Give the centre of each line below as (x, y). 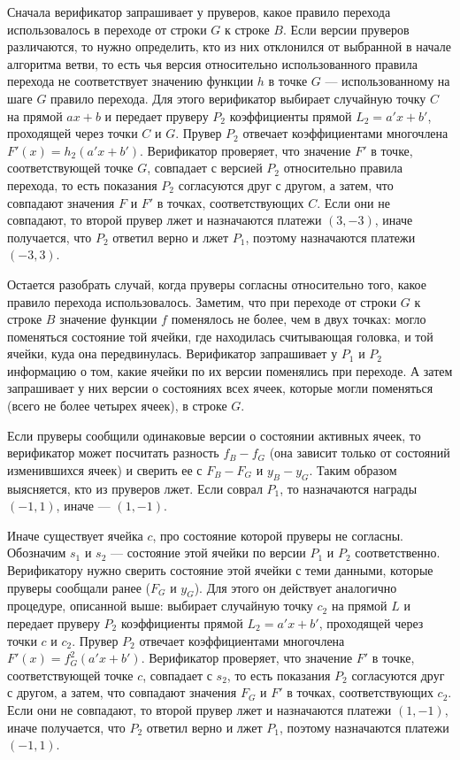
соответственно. (398, 553)
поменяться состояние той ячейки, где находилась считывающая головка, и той (220, 336)
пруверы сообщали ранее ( (79, 587)
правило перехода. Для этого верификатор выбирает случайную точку (238, 98)
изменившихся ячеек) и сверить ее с (105, 469)
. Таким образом (353, 469)
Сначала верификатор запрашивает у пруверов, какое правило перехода (199, 12)
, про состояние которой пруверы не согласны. (278, 535)
